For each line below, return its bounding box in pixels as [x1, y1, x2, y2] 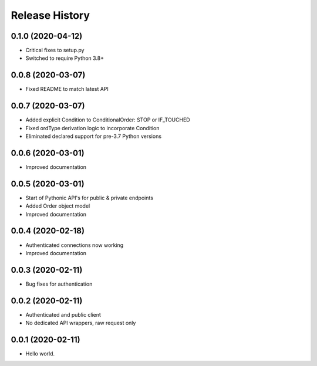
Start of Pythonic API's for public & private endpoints [25, 194, 154, 201]
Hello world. [25, 350, 55, 357]
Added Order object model [25, 202, 90, 209]
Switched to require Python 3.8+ [25, 55, 104, 62]
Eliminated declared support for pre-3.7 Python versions [25, 133, 161, 140]
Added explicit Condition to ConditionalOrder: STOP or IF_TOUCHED [25, 116, 190, 123]
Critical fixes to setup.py [25, 47, 85, 54]
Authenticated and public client [25, 311, 101, 318]
